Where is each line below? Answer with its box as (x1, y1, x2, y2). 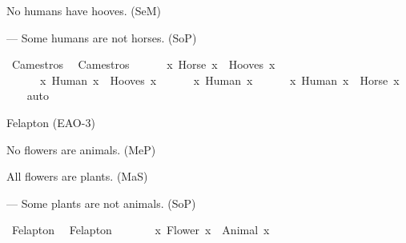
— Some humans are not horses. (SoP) (6, 29, 197, 46)
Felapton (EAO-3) (6, 114, 95, 130)
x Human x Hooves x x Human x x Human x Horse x (39, 71, 400, 88)
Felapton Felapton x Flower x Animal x (11, 221, 270, 238)
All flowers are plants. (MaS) (6, 168, 148, 185)
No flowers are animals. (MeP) (6, 141, 156, 157)
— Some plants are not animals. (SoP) (6, 194, 196, 211)
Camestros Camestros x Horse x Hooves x (11, 56, 275, 73)
